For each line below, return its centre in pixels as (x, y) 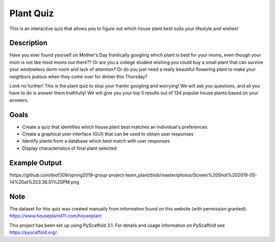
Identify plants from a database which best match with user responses (96, 141)
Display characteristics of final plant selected (70, 148)
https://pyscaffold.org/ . (34, 232)
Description (29, 43)
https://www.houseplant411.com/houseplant (56, 216)
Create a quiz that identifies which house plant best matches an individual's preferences (115, 127)
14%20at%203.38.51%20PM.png (44, 182)
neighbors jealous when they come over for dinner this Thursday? (78, 76)
